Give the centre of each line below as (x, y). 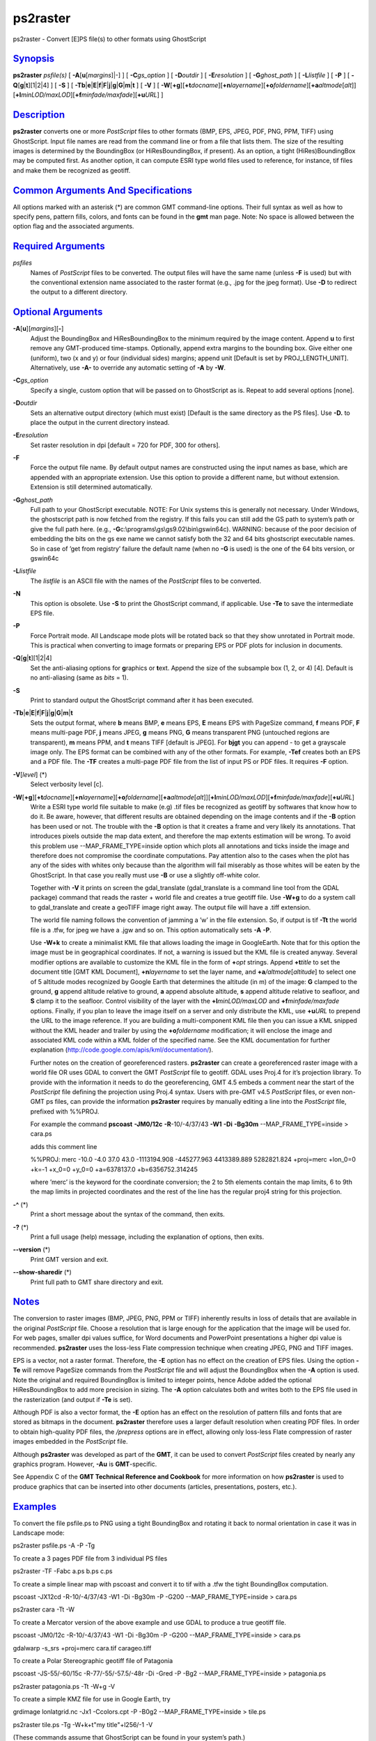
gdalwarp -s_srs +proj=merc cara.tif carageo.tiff (82, 1648)
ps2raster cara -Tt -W (44, 1609)
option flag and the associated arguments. (73, 226)
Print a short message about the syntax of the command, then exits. (128, 1215)
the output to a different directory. (79, 292)
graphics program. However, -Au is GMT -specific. (85, 1464)
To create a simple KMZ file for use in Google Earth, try (92, 1699)
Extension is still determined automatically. (92, 487)
